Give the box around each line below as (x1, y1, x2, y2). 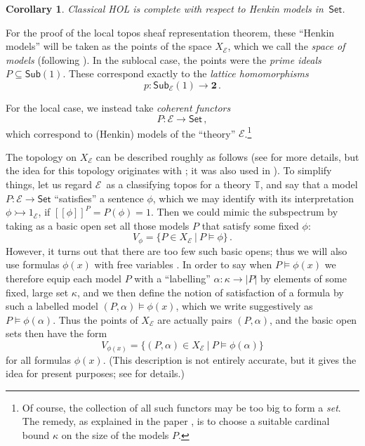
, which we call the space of (227, 39, 345, 53)
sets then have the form (6, 326, 107, 341)
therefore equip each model (6, 271, 121, 286)
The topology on (6, 149, 77, 164)
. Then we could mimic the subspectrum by (150, 204, 338, 219)
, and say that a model (260, 177, 358, 191)
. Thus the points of (53, 312, 138, 327)
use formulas (6, 257, 60, 272)
